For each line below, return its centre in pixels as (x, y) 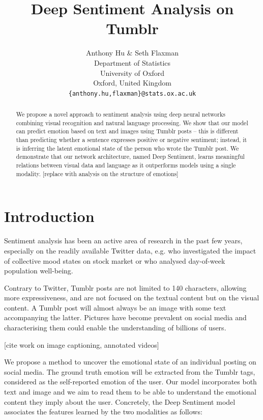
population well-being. (39, 271)
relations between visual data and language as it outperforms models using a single (126, 165)
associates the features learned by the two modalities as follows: (103, 412)
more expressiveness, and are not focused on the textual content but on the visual (132, 298)
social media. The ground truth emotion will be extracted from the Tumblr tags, (130, 371)
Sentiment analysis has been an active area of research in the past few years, (123, 241)
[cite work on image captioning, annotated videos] (82, 344)
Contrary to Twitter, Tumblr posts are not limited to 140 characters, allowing (125, 287)
